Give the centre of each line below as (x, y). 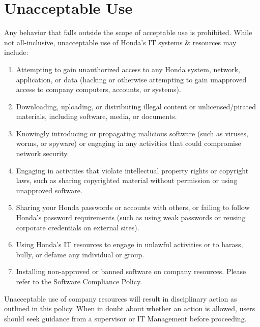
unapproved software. (49, 190)
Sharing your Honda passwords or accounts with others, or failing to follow (133, 207)
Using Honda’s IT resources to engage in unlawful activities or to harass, (129, 244)
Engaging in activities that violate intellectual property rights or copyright (132, 170)
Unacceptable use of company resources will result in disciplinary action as (121, 298)
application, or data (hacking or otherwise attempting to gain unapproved (131, 79)
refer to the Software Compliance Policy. (79, 281)
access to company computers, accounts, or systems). (98, 89)
